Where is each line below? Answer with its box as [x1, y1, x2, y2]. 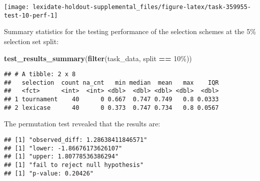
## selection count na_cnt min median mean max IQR [4, 79, 219, 86]
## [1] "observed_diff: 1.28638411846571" [4, 136, 147, 143]
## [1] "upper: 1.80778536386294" [4, 153, 119, 160]
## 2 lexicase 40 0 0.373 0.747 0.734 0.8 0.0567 [4, 104, 219, 111]
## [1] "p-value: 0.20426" [4, 169, 93, 177]
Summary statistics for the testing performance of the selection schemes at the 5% [4, 26, 256, 37]
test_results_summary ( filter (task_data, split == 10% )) [4, 53, 192, 63]
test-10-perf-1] [4, 12, 58, 19]
